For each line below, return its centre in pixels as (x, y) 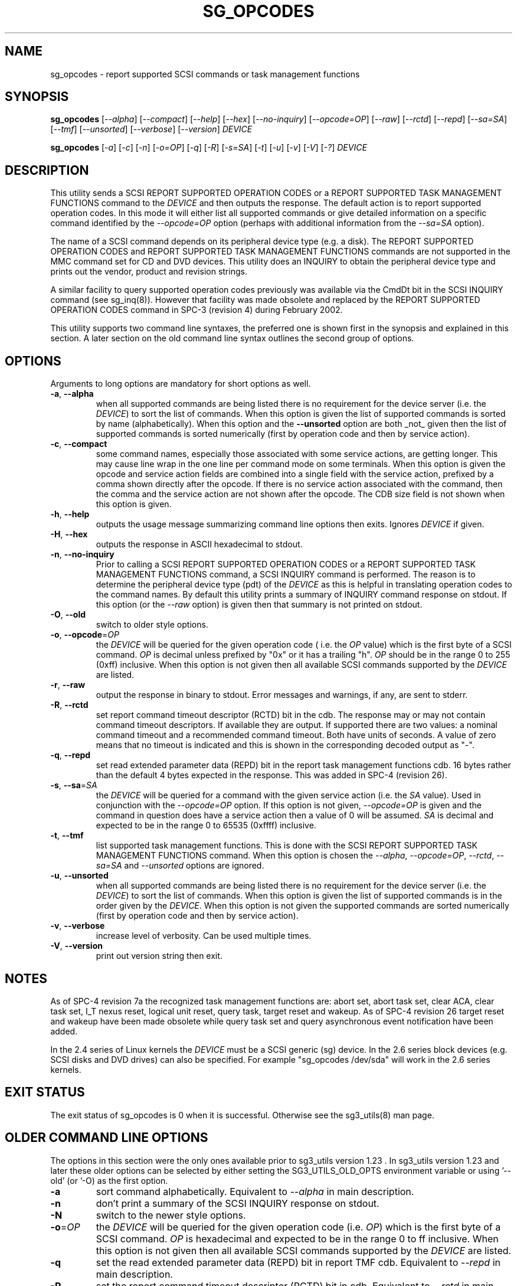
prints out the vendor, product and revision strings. (149, 272)
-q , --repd (71, 755)
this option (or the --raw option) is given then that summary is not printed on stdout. (259, 605)
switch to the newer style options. (171, 1215)
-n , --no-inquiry (82, 554)
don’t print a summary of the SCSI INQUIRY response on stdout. (238, 1203)
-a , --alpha (72, 394)
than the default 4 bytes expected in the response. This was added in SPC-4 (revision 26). (271, 775)
